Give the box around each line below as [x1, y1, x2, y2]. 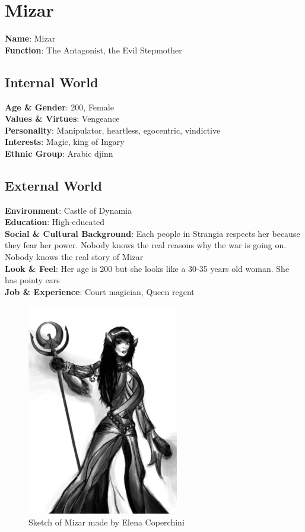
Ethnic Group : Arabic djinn [5, 147, 113, 159]
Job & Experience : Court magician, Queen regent [5, 285, 195, 297]
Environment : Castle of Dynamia [5, 204, 132, 216]
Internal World [5, 72, 99, 91]
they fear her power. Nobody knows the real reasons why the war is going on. [5, 239, 287, 251]
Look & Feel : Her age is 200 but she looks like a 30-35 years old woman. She [5, 262, 290, 274]
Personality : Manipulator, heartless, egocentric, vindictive [5, 123, 221, 136]
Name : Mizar [5, 32, 56, 45]
